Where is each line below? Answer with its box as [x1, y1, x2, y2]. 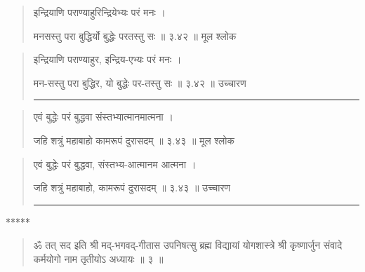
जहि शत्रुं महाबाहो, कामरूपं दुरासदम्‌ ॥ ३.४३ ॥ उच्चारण [33, 180, 231, 195]
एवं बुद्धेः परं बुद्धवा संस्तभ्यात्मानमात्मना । [33, 109, 173, 124]
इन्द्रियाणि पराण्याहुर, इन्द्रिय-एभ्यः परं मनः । [33, 52, 182, 67]
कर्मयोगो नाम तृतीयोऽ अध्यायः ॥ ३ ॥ [33, 251, 164, 266]
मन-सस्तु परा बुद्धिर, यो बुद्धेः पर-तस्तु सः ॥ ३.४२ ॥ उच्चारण [33, 75, 246, 90]
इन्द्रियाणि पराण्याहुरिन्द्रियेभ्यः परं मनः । [33, 5, 166, 19]
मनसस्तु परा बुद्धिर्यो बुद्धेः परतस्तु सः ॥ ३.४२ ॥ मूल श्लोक [33, 28, 237, 43]
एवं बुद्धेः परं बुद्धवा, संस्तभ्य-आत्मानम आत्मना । [33, 156, 197, 171]
